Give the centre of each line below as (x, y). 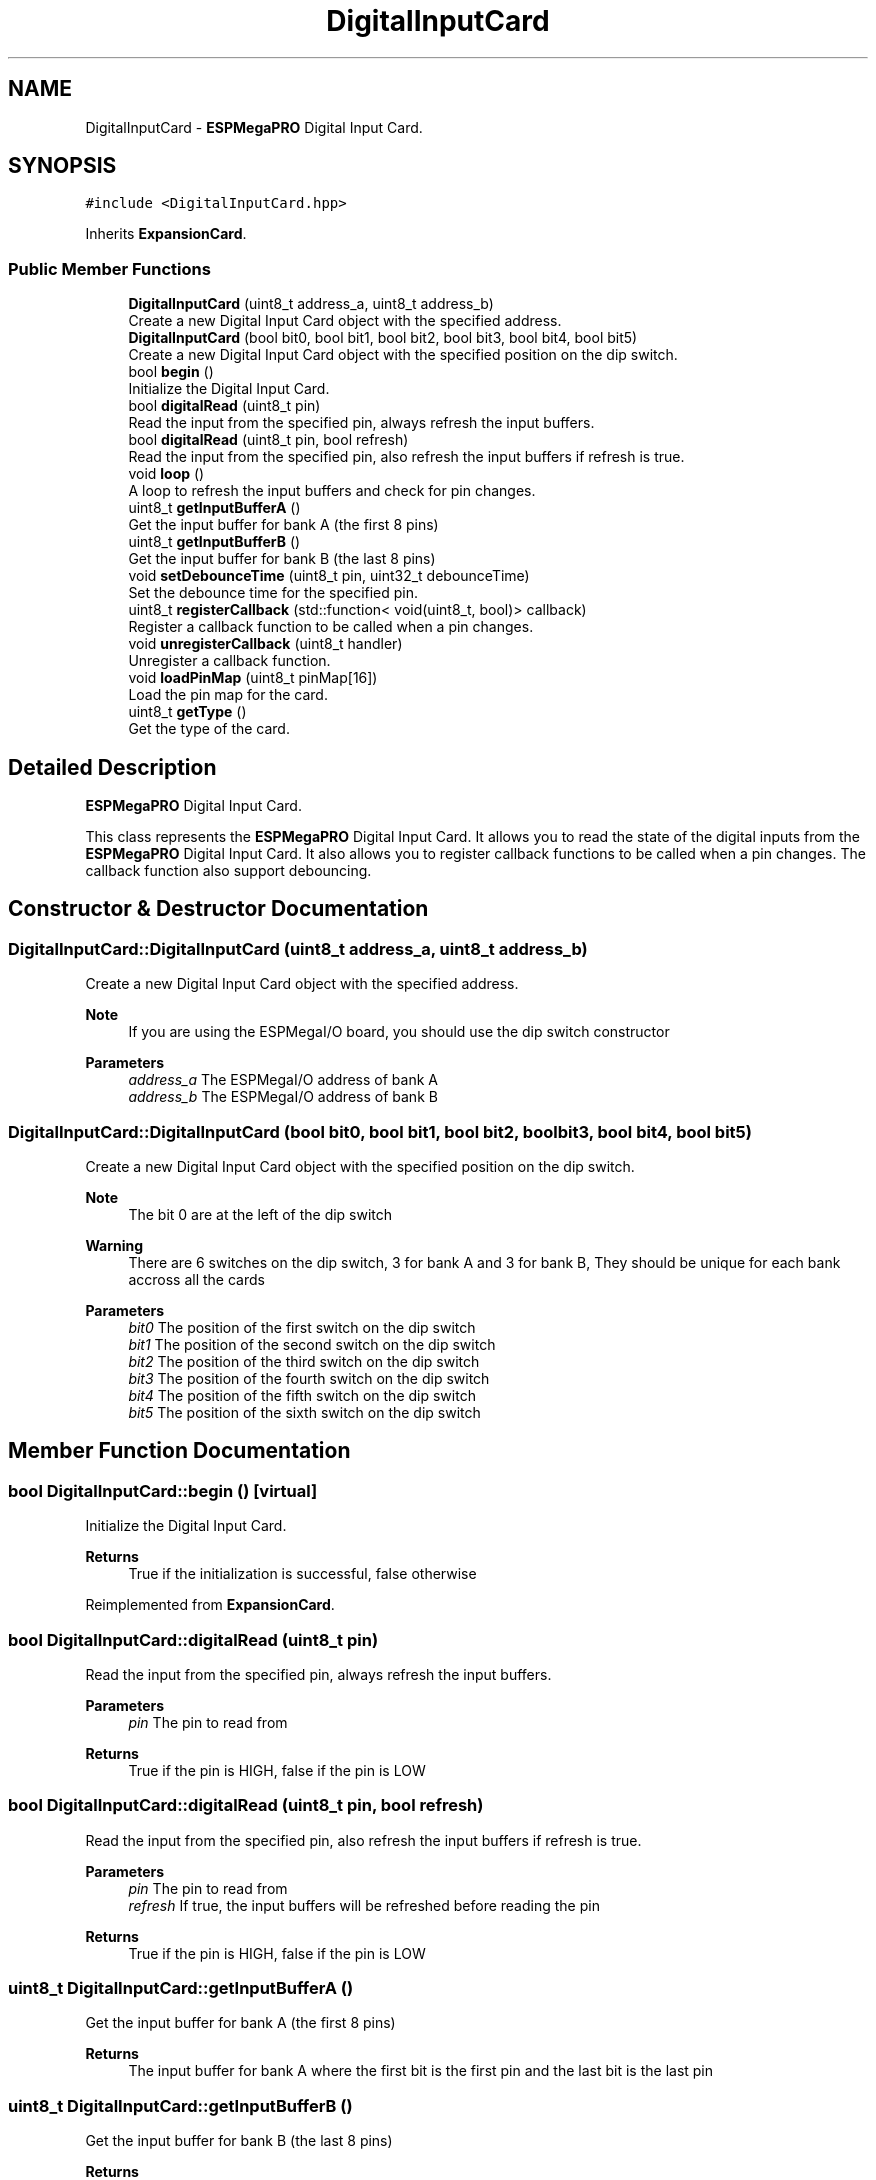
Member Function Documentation (179, 1451)
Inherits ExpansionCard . (166, 234)
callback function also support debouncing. (228, 871)
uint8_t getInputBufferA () (214, 508)
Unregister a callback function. (229, 661)
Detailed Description (112, 767)
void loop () (166, 474)
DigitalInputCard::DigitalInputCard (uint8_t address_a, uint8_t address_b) (298, 948)
